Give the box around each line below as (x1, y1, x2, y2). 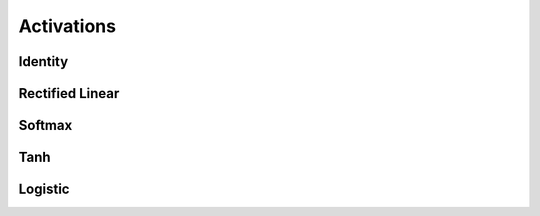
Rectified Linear (18, 85, 120, 102)
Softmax (18, 117, 73, 134)
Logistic (18, 181, 70, 198)
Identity (18, 53, 69, 70)
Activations (18, 15, 117, 37)
